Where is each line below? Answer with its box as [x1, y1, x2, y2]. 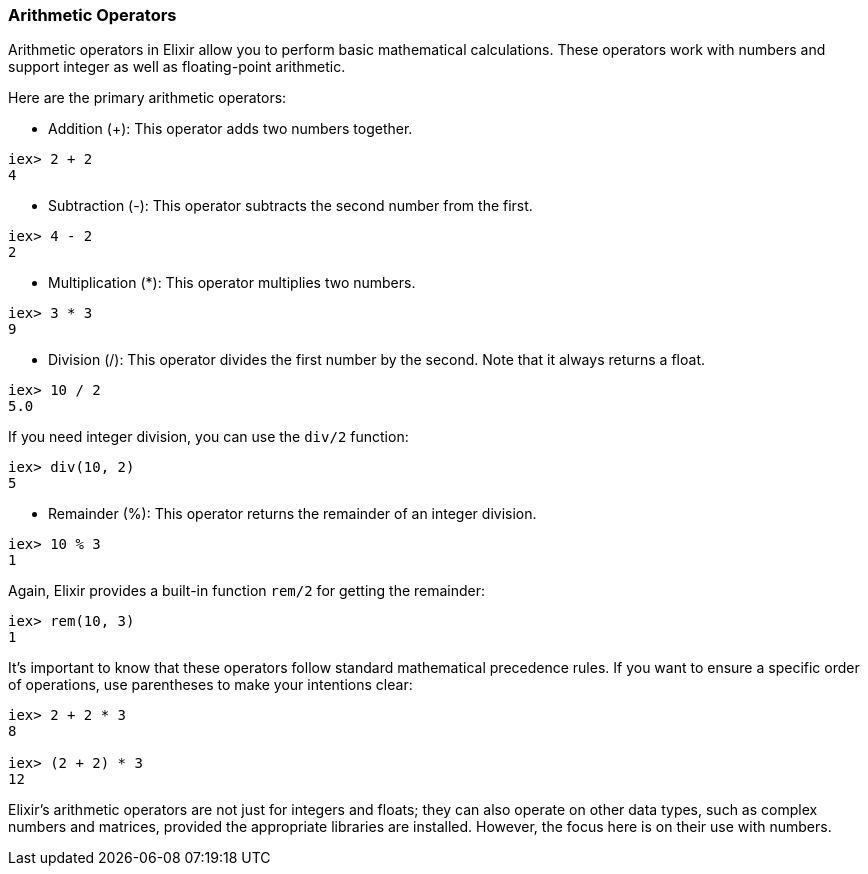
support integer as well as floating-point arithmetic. [8, 58, 346, 76]
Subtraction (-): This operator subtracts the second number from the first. [48, 197, 533, 215]
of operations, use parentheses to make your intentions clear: [8, 676, 413, 694]
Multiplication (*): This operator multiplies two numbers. [48, 274, 416, 292]
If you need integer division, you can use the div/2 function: [8, 428, 409, 446]
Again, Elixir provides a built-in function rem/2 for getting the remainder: [8, 582, 486, 600]
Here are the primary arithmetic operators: [8, 89, 287, 107]
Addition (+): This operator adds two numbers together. [48, 120, 413, 138]
